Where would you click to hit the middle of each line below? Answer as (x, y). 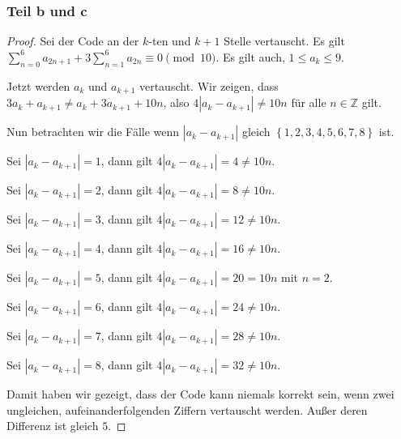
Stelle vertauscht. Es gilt (284, 41)
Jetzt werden (38, 85)
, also (176, 102)
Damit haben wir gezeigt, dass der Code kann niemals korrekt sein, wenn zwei (200, 394)
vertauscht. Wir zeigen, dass (209, 85)
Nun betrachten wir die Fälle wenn (93, 132)
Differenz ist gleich (53, 426)
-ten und (170, 41)
